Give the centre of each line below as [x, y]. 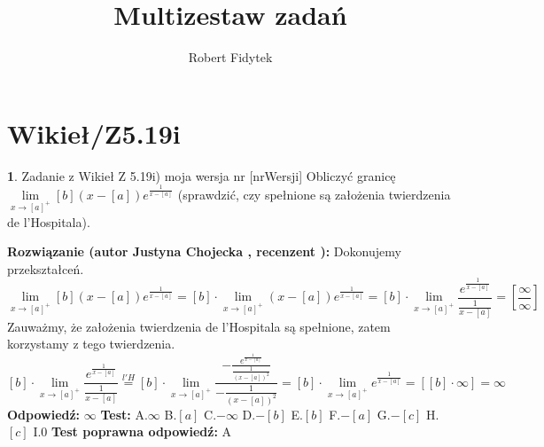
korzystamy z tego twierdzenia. [91, 344]
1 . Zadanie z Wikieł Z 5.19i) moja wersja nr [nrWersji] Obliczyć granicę [202, 175]
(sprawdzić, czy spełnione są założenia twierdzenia [314, 194]
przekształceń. [46, 268]
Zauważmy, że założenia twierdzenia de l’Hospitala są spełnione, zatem [199, 326]
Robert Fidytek [230, 57]
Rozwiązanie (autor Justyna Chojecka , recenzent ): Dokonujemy [204, 251]
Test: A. [124, 414]
